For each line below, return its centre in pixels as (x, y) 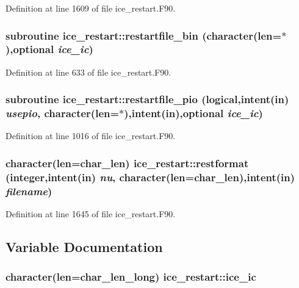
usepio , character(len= (63, 113)
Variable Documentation (84, 247)
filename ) (29, 191)
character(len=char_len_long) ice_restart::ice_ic (131, 277)
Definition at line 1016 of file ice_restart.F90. (91, 136)
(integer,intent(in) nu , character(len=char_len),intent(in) (150, 177)
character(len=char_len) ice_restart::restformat (127, 163)
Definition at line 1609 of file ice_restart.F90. (91, 8)
